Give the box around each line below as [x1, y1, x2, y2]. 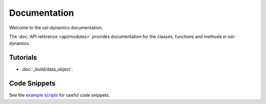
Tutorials [9, 53, 37, 62]
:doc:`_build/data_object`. [21, 67, 73, 72]
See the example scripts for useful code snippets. [9, 92, 110, 98]
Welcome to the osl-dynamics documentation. [9, 25, 103, 31]
